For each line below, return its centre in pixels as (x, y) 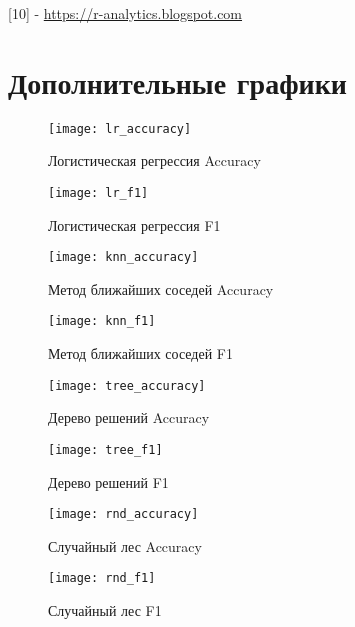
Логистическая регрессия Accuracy (154, 160)
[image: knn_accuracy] (123, 257)
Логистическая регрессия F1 (134, 224)
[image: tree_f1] (105, 449)
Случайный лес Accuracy (125, 545)
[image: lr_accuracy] (120, 128)
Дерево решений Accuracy (129, 417)
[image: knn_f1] (102, 321)
